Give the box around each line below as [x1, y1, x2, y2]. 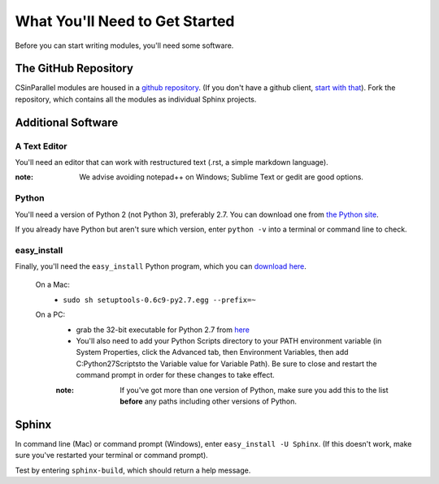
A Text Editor [15, 140, 67, 152]
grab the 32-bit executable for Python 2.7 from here [76, 325, 250, 335]
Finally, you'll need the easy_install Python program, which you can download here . [15, 261, 306, 271]
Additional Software [15, 115, 119, 129]
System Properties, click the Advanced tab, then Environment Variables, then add [76, 348, 349, 357]
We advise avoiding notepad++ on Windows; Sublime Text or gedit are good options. [79, 172, 363, 182]
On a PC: [35, 309, 65, 320]
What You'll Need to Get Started [15, 12, 235, 30]
